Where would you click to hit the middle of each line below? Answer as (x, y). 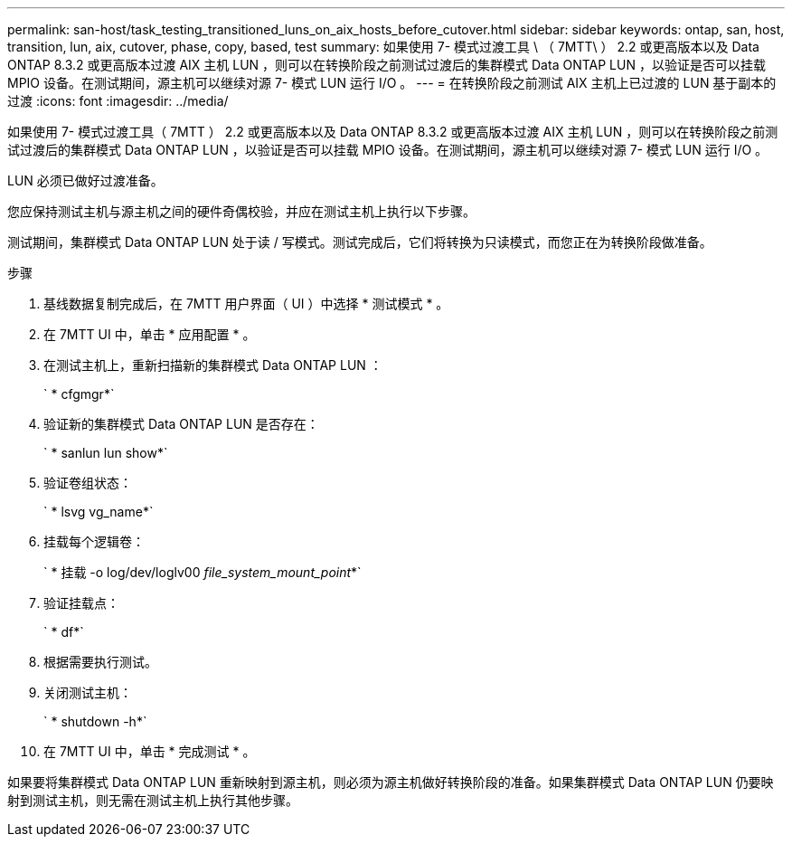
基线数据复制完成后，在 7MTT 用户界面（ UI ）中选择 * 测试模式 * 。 (246, 303)
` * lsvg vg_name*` (99, 512)
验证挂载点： (81, 603)
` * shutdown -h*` (95, 721)
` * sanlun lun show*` (106, 453)
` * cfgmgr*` (79, 394)
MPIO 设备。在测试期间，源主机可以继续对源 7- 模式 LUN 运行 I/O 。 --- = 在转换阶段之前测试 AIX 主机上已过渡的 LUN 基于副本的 (392, 83)
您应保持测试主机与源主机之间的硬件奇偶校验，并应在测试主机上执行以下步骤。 (241, 211)
